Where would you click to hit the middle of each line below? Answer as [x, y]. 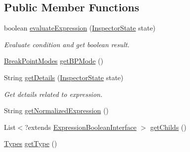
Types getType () [31, 143]
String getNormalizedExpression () [57, 110]
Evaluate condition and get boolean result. [67, 44]
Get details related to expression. [53, 94]
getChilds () [168, 127]
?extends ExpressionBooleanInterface [81, 127]
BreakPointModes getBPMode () [54, 61]
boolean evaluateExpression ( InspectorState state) [80, 28]
